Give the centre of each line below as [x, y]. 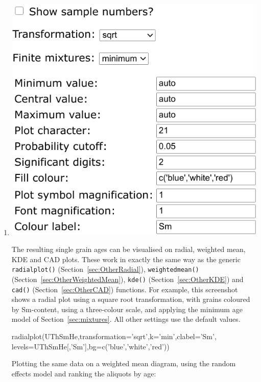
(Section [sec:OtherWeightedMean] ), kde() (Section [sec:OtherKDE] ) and [127, 279]
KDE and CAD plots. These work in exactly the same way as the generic [126, 259]
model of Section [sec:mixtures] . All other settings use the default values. [126, 319]
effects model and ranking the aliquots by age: [84, 373]
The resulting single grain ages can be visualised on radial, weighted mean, [128, 249]
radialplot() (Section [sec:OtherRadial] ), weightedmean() [105, 269]
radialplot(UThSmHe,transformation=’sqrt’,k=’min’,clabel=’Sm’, [114, 336]
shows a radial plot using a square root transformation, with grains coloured [131, 299]
